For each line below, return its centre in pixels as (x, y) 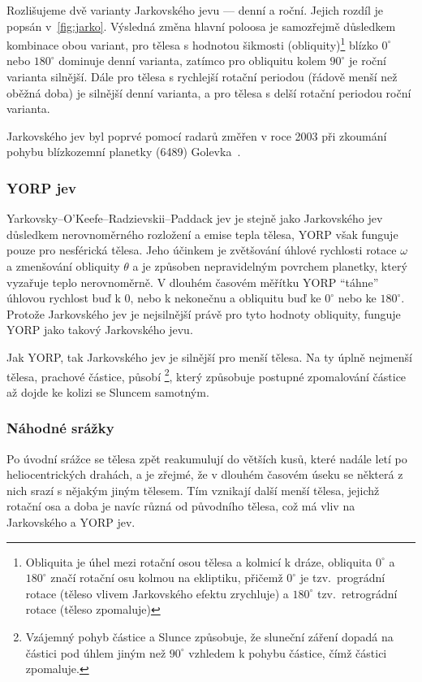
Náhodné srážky (60, 428)
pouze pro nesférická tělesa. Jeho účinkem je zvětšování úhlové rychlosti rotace (202, 250)
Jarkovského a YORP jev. (71, 522)
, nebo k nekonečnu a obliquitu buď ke (226, 298)
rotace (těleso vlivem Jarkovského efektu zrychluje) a (157, 593)
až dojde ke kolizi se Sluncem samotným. (108, 391)
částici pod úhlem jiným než (96, 652)
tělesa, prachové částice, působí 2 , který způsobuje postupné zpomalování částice (207, 375)
